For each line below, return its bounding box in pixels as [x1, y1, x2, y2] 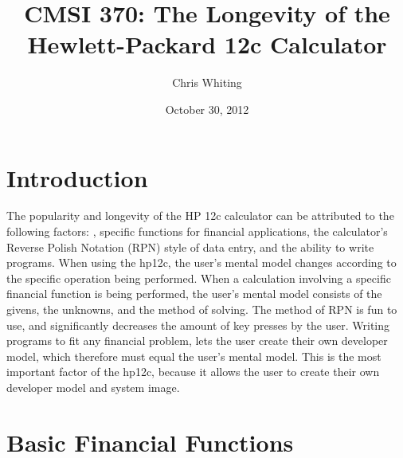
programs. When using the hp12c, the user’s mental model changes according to [6, 254, 397, 271]
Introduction [6, 161, 148, 194]
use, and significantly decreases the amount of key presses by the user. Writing [6, 316, 390, 333]
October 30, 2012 [165, 100, 249, 117]
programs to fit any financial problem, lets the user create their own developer [6, 332, 388, 349]
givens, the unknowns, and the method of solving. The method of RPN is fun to [6, 301, 397, 317]
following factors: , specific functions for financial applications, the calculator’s [6, 223, 388, 240]
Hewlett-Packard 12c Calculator [27, 28, 387, 61]
